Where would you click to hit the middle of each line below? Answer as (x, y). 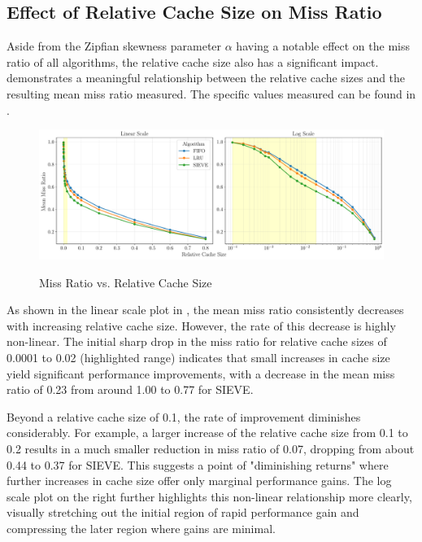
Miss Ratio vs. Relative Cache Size (126, 282)
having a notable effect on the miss (323, 46)
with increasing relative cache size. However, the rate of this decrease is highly (201, 325)
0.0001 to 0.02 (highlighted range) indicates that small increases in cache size (198, 357)
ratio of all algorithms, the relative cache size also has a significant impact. (193, 61)
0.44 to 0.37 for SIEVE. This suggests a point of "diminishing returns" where (198, 464)
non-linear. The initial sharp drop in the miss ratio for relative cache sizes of (197, 341)
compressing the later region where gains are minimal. (141, 528)
